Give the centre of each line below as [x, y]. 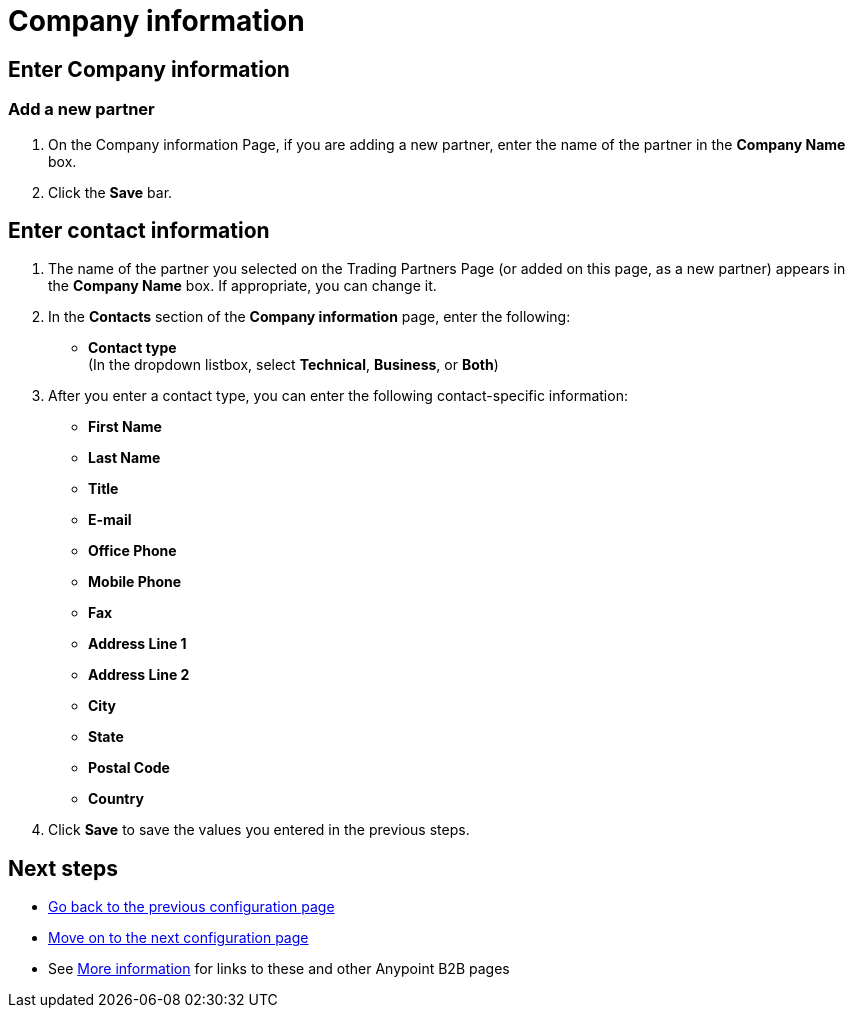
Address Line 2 [139, 675]
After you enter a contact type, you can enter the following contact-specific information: [338, 396]
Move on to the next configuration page [178, 938]
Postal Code [129, 768]
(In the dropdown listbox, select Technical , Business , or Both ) [293, 365]
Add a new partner [81, 109]
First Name [125, 427]
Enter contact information [139, 230]
